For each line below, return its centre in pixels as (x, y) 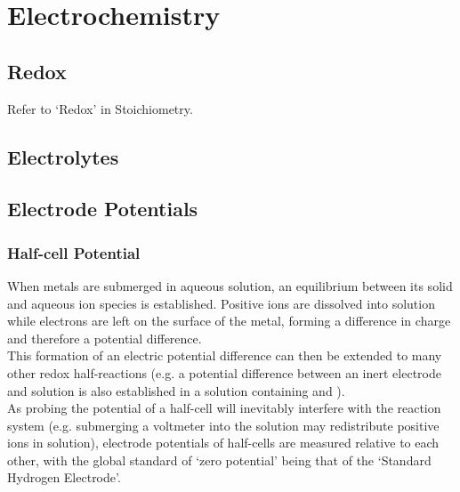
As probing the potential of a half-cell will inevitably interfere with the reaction (224, 408)
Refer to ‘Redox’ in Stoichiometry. (100, 108)
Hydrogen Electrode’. (64, 477)
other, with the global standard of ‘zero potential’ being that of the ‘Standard (219, 460)
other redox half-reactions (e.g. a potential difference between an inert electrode (224, 372)
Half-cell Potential (74, 252)
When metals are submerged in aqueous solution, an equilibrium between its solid (230, 285)
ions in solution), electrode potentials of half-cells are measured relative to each (223, 443)
